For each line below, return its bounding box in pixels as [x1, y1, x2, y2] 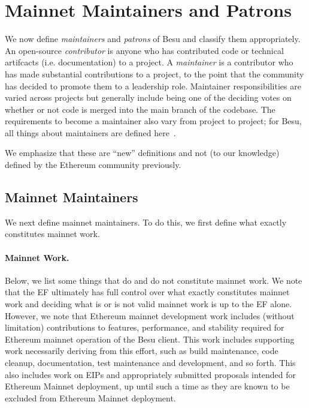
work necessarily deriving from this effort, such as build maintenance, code [5, 344, 278, 357]
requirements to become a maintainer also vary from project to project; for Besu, [5, 115, 302, 127]
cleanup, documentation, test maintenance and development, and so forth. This [5, 356, 296, 368]
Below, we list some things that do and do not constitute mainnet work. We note [5, 274, 302, 286]
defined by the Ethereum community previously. [5, 158, 181, 171]
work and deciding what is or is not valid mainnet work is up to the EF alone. [5, 298, 292, 310]
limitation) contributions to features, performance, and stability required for [5, 321, 284, 334]
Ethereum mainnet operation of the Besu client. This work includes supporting [5, 332, 295, 345]
